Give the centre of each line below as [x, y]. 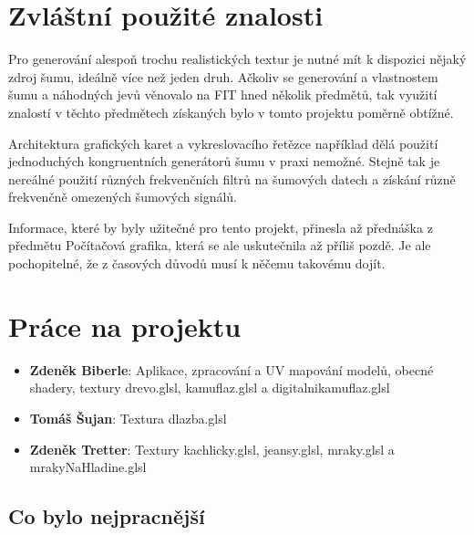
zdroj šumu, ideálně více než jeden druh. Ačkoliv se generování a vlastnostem [223, 76]
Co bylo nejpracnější [107, 516]
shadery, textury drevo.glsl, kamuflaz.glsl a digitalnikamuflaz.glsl [210, 388]
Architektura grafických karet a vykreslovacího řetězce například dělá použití [223, 143]
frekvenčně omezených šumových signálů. [123, 197]
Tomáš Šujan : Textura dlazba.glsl [128, 418]
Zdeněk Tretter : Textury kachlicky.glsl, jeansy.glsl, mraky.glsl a [212, 449]
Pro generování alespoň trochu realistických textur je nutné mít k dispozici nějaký [237, 59]
